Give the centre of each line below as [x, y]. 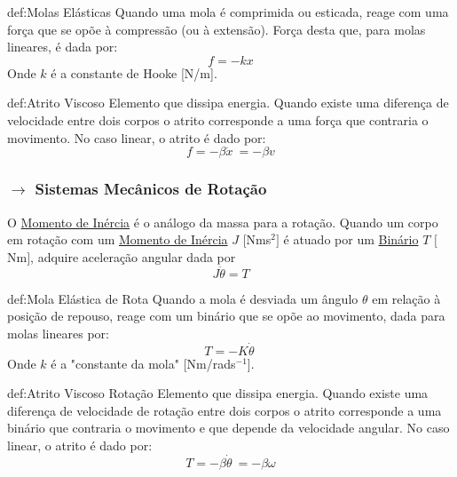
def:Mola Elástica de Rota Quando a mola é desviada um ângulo [183, 298]
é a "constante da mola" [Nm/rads [143, 363]
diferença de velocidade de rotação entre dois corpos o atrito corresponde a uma [225, 410]
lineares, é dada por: [63, 47]
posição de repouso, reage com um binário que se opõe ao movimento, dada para [226, 316]
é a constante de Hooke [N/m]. [134, 72]
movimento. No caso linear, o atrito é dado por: [137, 137]
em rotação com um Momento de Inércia [118, 239]
